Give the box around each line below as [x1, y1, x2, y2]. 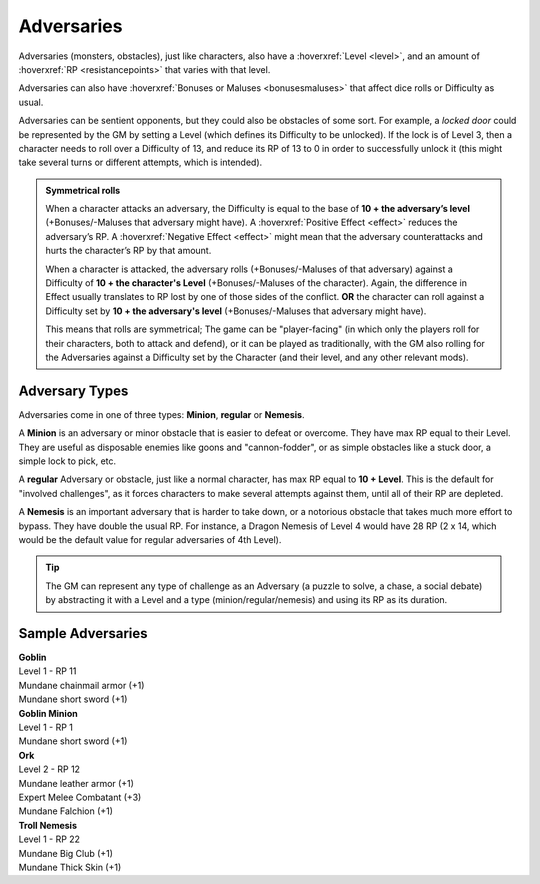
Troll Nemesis [18, 819, 78, 831]
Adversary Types [18, 382, 129, 399]
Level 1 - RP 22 [18, 833, 80, 845]
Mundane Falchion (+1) [18, 805, 114, 817]
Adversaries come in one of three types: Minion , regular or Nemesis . [18, 408, 305, 420]
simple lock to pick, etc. [18, 455, 117, 467]
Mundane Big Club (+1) [18, 847, 114, 859]
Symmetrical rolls [45, 184, 121, 196]
